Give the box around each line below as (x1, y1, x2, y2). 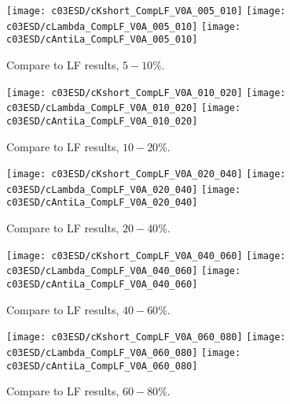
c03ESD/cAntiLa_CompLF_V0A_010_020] (6, 115, 198, 127)
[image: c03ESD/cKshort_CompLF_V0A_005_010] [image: (6, 6, 286, 17)
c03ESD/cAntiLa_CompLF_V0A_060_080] (6, 360, 198, 372)
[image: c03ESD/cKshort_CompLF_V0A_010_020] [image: (6, 87, 286, 98)
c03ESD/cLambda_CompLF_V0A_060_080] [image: (6, 347, 241, 358)
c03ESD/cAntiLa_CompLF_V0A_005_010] (6, 34, 198, 46)
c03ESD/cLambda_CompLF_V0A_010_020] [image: (6, 102, 241, 114)
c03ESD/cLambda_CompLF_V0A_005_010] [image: (6, 20, 241, 32)
